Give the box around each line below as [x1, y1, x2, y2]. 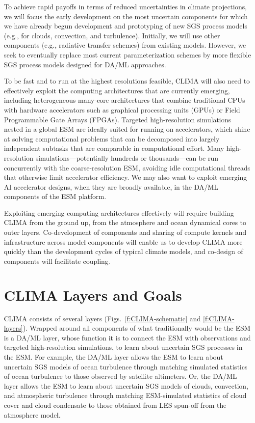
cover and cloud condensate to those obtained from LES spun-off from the [4, 399, 227, 410]
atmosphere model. [4, 409, 61, 420]
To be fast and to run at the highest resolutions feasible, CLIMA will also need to [4, 76, 250, 86]
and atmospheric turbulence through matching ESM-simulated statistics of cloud [4, 390, 247, 400]
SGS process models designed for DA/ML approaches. [4, 59, 166, 69]
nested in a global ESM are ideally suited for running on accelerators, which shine [4, 124, 250, 134]
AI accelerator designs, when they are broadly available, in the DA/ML [4, 181, 219, 192]
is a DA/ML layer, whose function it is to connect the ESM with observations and [4, 332, 251, 342]
